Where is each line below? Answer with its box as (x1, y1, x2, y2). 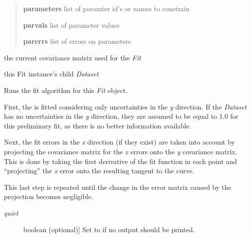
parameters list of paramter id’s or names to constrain (23, 3, 190, 13)
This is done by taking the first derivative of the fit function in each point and (4, 156, 237, 166)
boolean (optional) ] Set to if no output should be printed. (23, 224, 195, 234)
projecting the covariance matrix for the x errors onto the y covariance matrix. (4, 146, 237, 156)
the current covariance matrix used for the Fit (4, 52, 141, 62)
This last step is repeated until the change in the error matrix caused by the (4, 182, 232, 192)
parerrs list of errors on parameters (23, 36, 131, 46)
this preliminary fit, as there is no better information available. (4, 120, 192, 130)
